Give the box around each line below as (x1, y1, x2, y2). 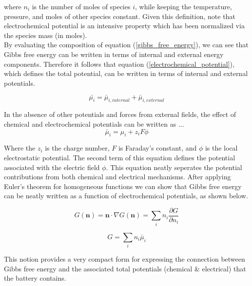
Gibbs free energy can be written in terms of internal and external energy (4, 49, 224, 59)
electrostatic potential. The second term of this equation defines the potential (4, 152, 235, 162)
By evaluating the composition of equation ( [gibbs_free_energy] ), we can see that (4, 39, 249, 50)
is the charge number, (45, 143, 110, 153)
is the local (205, 143, 238, 153)
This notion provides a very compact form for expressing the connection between (4, 254, 245, 264)
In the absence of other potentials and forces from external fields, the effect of (4, 109, 236, 119)
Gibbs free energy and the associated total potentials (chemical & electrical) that (4, 263, 246, 273)
